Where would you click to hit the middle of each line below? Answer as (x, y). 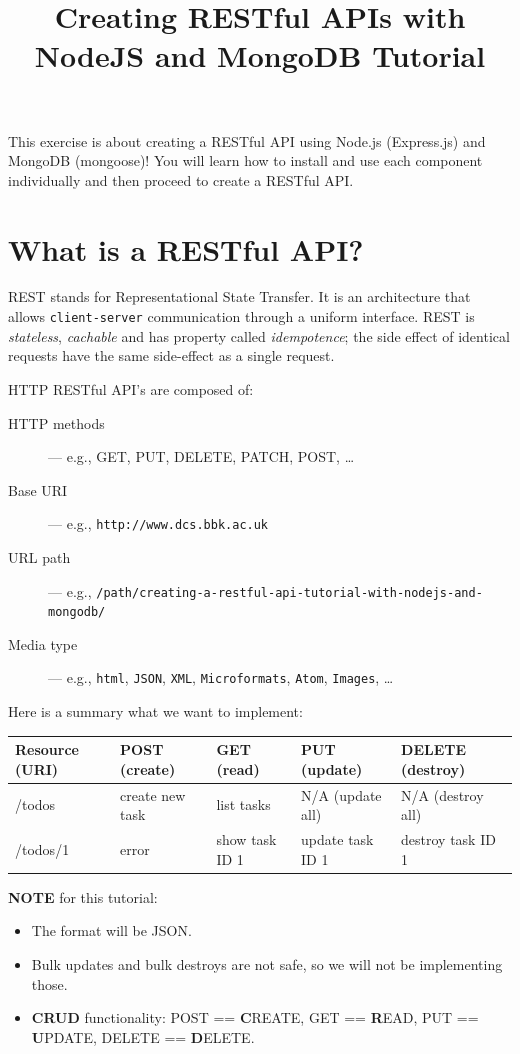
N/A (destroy (442, 794)
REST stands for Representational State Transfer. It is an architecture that (239, 296)
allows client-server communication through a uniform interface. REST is (241, 316)
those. (49, 983)
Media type (43, 643)
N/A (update (341, 794)
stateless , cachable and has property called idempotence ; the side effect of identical (259, 335)
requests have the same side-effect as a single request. (171, 355)
